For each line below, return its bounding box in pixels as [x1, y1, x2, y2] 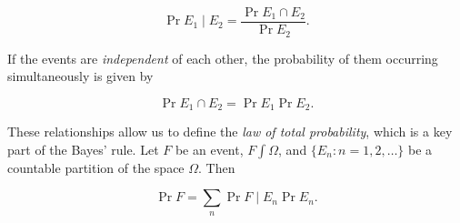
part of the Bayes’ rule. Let [7, 139, 159, 158]
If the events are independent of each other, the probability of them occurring [7, 48, 438, 67]
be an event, [175, 139, 244, 158]
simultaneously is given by [7, 66, 154, 86]
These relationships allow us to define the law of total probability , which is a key [7, 122, 453, 141]
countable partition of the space [7, 157, 185, 177]
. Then [198, 157, 235, 177]
